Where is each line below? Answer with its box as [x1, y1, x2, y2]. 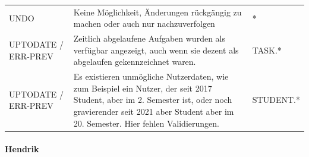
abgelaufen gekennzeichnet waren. [73, 55, 196, 68]
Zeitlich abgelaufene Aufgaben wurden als [73, 32, 225, 45]
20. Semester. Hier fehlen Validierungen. [73, 117, 219, 129]
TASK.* [252, 43, 282, 56]
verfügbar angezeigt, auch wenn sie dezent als [73, 43, 239, 56]
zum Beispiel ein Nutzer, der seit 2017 [73, 81, 212, 94]
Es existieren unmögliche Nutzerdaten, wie [73, 70, 229, 83]
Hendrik [5, 143, 39, 155]
